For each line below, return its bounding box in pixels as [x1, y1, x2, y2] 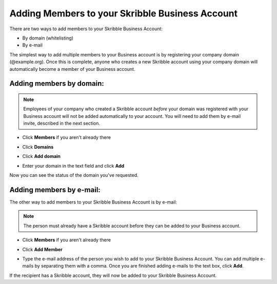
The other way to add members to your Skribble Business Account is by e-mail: [9, 199, 177, 205]
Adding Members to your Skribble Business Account [9, 8, 238, 19]
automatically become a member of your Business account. [9, 66, 135, 72]
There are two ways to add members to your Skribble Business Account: [9, 26, 163, 32]
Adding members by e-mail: [9, 185, 101, 194]
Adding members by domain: [9, 79, 105, 88]
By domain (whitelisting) [22, 35, 74, 41]
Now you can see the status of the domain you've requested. [9, 172, 138, 178]
